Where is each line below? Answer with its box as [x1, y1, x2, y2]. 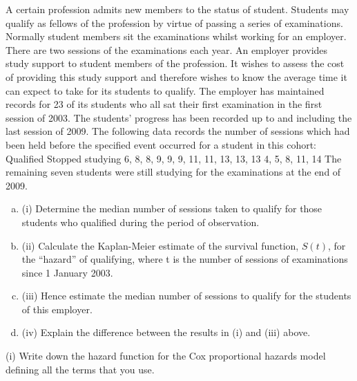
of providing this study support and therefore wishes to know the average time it [6, 69, 347, 84]
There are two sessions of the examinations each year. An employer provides [6, 42, 328, 57]
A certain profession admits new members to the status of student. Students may [6, 2, 349, 16]
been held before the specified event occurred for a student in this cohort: [6, 137, 316, 151]
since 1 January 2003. [21, 265, 113, 279]
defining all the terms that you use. [6, 362, 155, 376]
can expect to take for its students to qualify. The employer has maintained [6, 83, 325, 97]
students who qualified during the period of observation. [21, 214, 260, 229]
